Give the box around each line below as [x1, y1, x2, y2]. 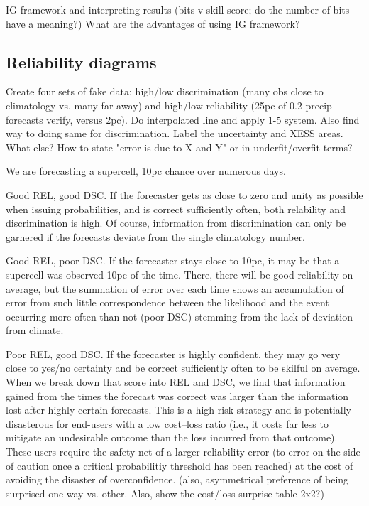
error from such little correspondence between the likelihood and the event [6, 295, 329, 310]
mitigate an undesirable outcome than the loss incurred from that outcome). [6, 430, 338, 445]
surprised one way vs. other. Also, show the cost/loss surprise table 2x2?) [6, 485, 324, 500]
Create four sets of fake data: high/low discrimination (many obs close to [6, 84, 324, 99]
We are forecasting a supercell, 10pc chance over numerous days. [6, 163, 286, 178]
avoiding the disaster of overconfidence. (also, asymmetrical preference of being [6, 472, 349, 487]
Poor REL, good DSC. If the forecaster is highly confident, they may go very [6, 346, 341, 361]
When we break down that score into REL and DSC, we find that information [6, 375, 346, 389]
